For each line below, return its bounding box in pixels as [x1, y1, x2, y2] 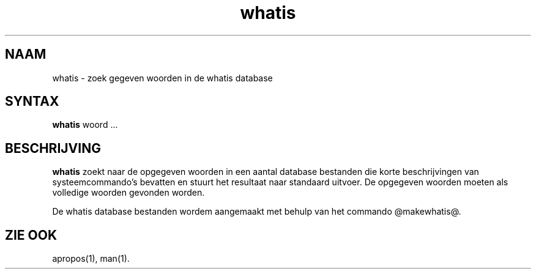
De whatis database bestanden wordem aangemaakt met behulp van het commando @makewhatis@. [52, 206, 461, 217]
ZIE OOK [5, 227, 58, 243]
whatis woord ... [52, 119, 118, 130]
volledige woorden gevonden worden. [52, 187, 205, 198]
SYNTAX [5, 94, 59, 109]
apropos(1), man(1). [52, 253, 130, 264]
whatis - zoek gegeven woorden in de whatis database [52, 72, 273, 83]
